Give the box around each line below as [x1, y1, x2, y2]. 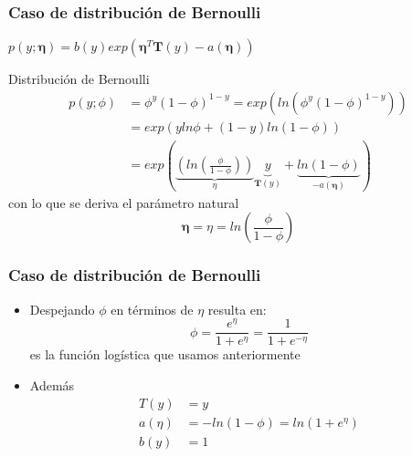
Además [29, 375, 75, 394]
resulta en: [207, 299, 267, 318]
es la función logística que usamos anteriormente [29, 345, 301, 364]
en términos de [111, 299, 194, 318]
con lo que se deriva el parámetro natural [8, 192, 239, 212]
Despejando [29, 299, 95, 318]
